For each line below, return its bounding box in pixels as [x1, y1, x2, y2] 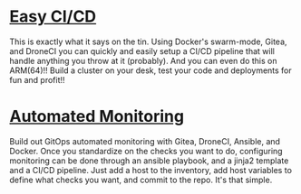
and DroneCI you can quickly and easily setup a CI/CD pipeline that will [9, 45, 275, 56]
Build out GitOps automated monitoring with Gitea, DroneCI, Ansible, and [9, 135, 281, 146]
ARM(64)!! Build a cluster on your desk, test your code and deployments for [9, 65, 292, 76]
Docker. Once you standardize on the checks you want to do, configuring [9, 145, 283, 156]
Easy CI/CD [9, 6, 97, 27]
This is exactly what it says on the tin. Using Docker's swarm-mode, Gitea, [9, 36, 287, 47]
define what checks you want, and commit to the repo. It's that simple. [9, 174, 273, 185]
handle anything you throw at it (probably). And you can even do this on [9, 55, 277, 66]
